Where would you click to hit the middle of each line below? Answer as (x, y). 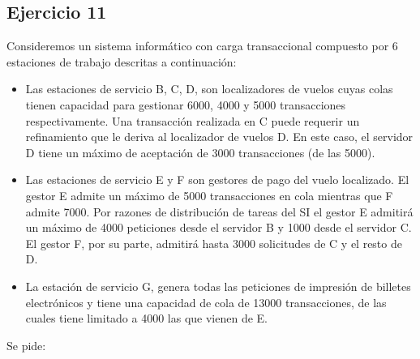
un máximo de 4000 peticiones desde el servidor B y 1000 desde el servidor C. (219, 227)
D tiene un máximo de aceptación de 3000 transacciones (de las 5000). (200, 152)
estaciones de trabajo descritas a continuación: (122, 61)
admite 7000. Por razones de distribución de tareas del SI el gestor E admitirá (219, 211)
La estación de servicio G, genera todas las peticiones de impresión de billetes (218, 286)
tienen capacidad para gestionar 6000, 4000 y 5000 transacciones (186, 104)
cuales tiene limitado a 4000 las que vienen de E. (147, 318)
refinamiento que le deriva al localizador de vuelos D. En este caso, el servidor (219, 137)
